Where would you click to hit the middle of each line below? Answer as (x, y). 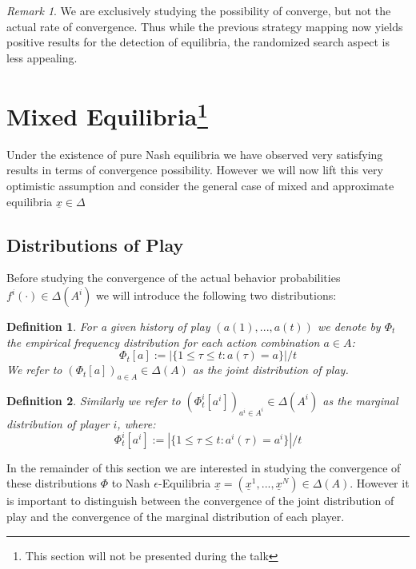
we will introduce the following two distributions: (216, 295)
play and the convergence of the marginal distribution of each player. (176, 517)
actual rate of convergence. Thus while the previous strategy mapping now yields (205, 26)
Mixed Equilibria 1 (107, 114)
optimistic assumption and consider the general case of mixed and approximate (200, 186)
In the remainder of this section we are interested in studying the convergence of (204, 467)
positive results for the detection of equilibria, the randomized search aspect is (198, 42)
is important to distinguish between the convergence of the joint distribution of (200, 501)
